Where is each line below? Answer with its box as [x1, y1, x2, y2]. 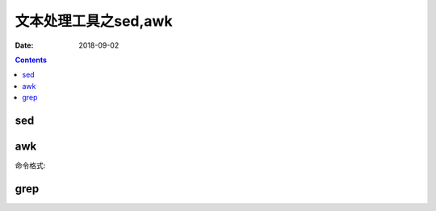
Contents [15, 55, 48, 65]
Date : [15, 40, 34, 50]
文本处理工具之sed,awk [15, 12, 173, 30]
